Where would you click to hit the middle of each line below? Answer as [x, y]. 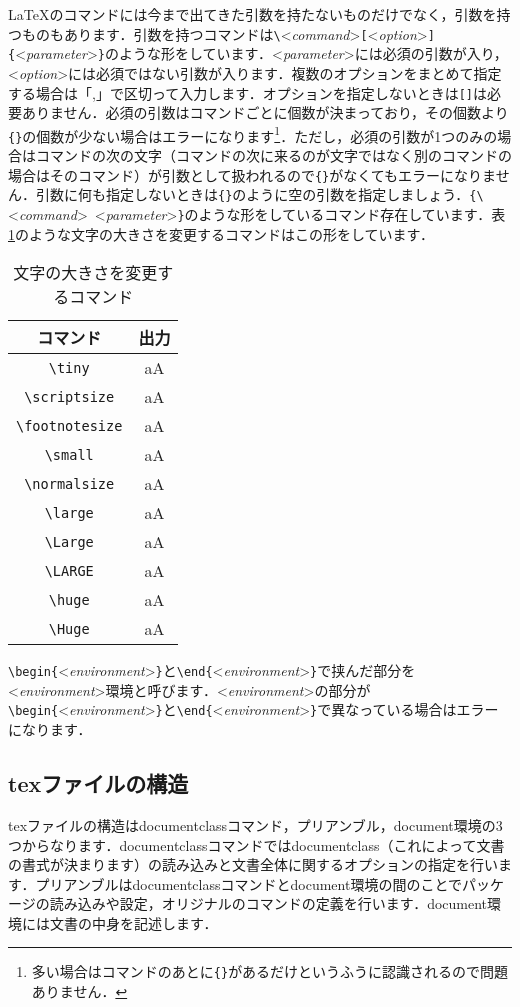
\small [69, 454]
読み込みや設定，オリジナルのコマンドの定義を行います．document [268, 903]
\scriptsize [69, 396]
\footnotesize [69, 425]
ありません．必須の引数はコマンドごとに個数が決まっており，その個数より [265, 112]
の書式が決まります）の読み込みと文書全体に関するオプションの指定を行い [253, 864]
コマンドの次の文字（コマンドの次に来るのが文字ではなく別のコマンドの [273, 155]
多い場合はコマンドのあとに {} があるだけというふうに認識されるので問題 [270, 971]
